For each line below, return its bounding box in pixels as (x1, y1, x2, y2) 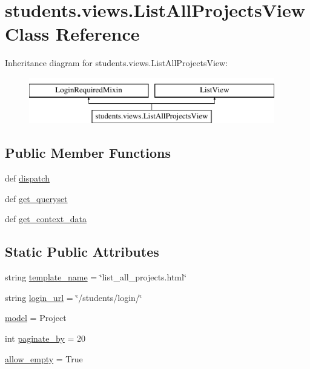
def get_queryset (5, 192, 68, 205)
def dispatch (5, 172, 50, 184)
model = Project (5, 311, 67, 324)
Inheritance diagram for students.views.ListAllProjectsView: (5, 56, 228, 69)
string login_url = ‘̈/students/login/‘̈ (5, 291, 142, 303)
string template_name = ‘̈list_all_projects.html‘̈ (5, 271, 186, 283)
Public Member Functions (5, 143, 171, 162)
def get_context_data (5, 212, 87, 225)
